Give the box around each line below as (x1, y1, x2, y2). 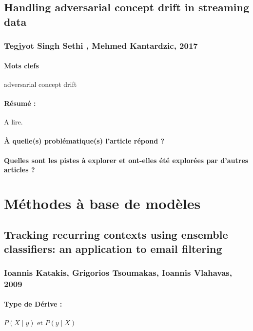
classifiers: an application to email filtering (4, 241, 222, 256)
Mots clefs (4, 60, 39, 70)
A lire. (4, 117, 23, 127)
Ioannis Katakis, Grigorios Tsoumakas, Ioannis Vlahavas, (4, 267, 232, 279)
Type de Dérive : (4, 298, 62, 309)
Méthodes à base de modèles (4, 193, 201, 213)
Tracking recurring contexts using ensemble (4, 227, 228, 242)
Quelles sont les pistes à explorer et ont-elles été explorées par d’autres (4, 155, 249, 165)
